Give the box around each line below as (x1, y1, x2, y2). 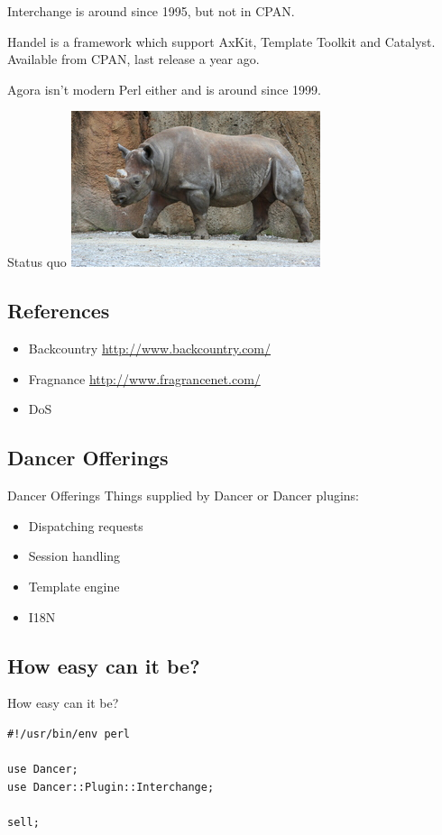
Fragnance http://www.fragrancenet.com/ (28, 369, 261, 388)
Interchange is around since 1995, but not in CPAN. (7, 2, 295, 20)
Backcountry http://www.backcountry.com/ (28, 339, 272, 358)
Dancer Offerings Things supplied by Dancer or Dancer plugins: (7, 486, 360, 505)
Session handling (28, 546, 121, 565)
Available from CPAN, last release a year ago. (7, 50, 260, 69)
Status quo (7, 252, 67, 271)
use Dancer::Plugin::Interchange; (7, 780, 215, 794)
